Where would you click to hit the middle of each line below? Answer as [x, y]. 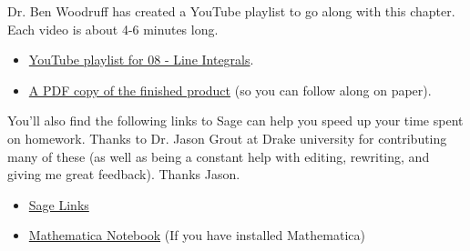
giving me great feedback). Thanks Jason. [124, 174]
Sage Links [59, 204]
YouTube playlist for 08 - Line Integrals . [141, 60]
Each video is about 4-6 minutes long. [113, 29]
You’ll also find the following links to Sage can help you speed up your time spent [235, 120]
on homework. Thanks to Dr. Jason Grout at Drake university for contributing [227, 138]
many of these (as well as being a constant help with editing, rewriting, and [219, 156]
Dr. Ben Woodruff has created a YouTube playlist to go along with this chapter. [231, 11]
